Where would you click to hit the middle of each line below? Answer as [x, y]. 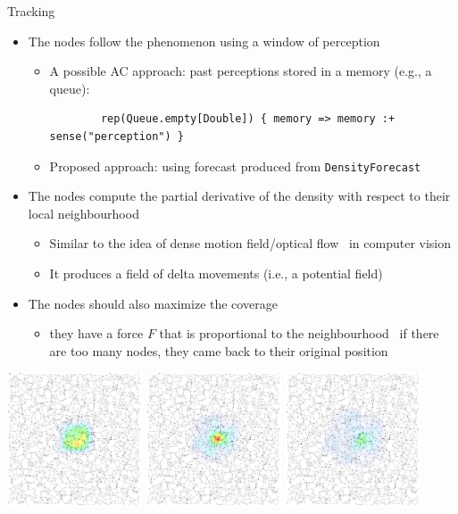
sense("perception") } [117, 136]
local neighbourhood [83, 213]
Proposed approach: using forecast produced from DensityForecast [235, 166]
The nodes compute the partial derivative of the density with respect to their [239, 196]
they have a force [96, 333]
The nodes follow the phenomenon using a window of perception [204, 41]
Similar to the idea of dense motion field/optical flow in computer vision [250, 243]
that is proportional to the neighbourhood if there [299, 333]
